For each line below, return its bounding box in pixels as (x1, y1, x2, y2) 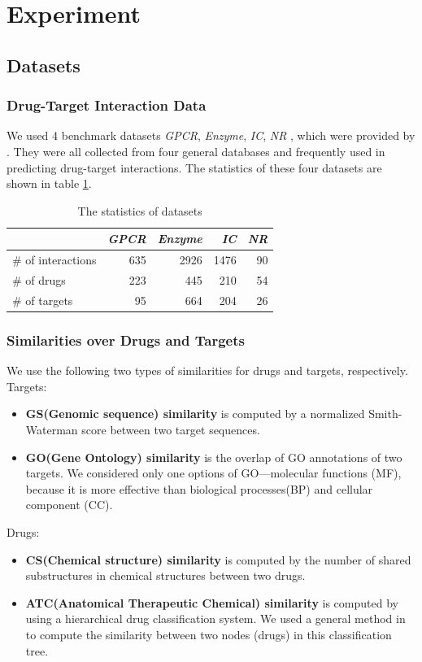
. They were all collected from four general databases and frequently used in (7, 142, 385, 159)
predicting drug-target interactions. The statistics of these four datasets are (7, 159, 382, 176)
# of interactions (12, 251, 97, 268)
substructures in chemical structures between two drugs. (25, 567, 306, 584)
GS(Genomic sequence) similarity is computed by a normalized (25, 405, 365, 422)
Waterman (25, 420, 78, 438)
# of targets (12, 291, 73, 308)
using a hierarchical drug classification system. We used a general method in (25, 610, 406, 627)
